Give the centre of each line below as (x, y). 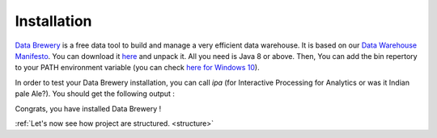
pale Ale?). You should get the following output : (95, 94)
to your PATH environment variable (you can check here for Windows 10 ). (137, 68)
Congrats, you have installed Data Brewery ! (88, 108)
